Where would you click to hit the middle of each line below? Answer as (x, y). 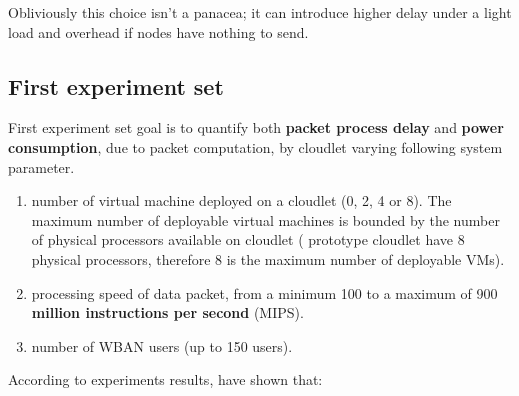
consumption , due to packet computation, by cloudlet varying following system (255, 146)
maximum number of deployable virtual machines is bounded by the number (265, 219)
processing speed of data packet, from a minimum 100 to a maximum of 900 (264, 292)
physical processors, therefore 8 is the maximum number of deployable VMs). (268, 258)
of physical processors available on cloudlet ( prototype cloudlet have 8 (248, 239)
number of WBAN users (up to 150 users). (162, 345)
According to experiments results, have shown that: (165, 379)
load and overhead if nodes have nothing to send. (158, 31)
